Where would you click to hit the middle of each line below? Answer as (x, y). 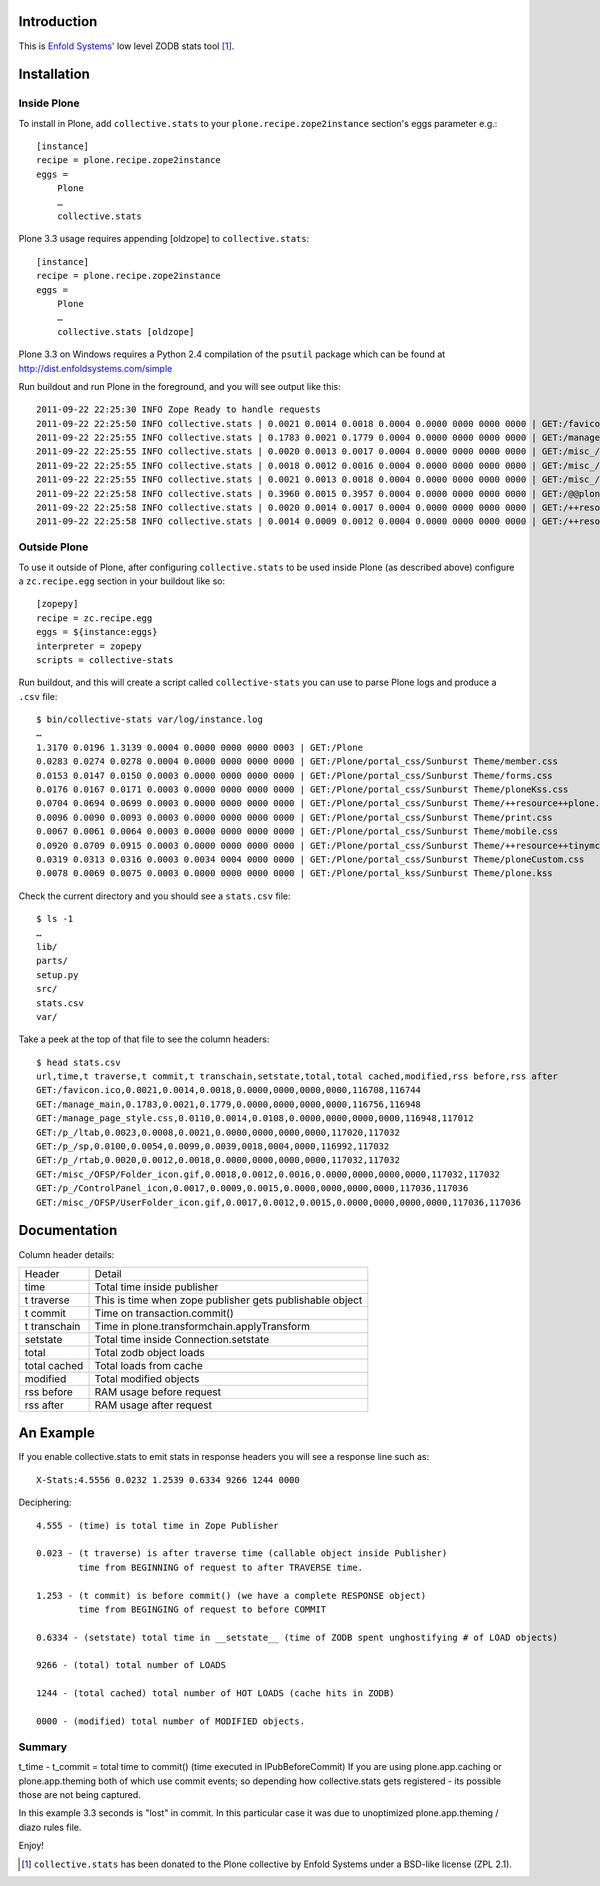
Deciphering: (45, 1502)
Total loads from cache (149, 1365)
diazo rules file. (50, 1827)
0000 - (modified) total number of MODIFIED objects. (170, 1721)
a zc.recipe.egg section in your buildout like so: (121, 581)
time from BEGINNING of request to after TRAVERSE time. (221, 1567)
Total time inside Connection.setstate (182, 1339)
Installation (54, 74)
